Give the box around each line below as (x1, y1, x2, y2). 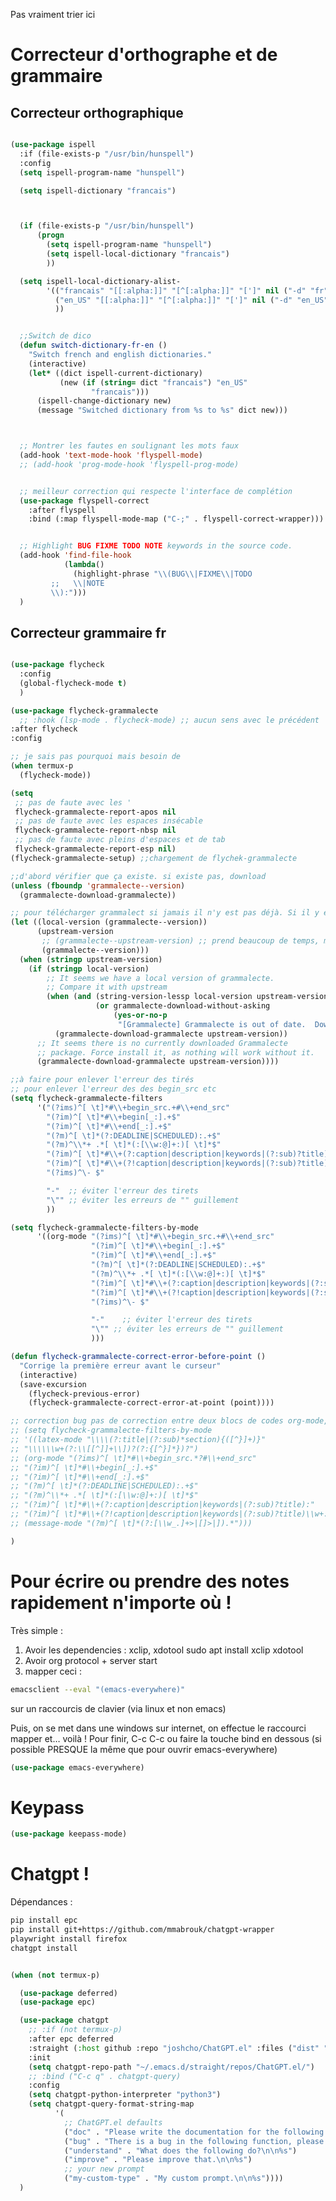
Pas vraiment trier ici (10, 9, 96, 20)
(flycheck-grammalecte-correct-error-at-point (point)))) (28, 1398, 275, 1408)
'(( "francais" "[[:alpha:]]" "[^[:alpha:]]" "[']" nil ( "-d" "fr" (46, 285, 329, 296)
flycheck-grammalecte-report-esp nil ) (14, 844, 177, 854)
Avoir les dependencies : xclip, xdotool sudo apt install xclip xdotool (24, 1644, 304, 1656)
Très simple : (10, 1624, 63, 1636)
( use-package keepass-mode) (10, 1829, 128, 1839)
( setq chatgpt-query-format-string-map (28, 2099, 195, 2109)
